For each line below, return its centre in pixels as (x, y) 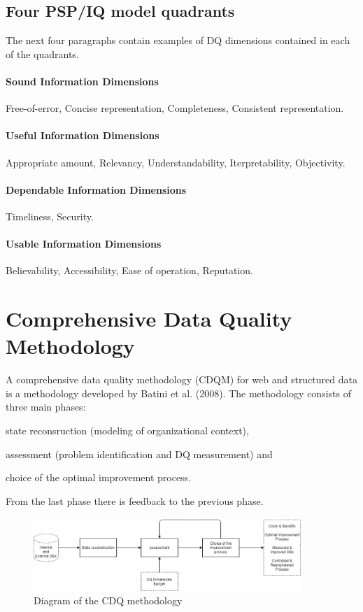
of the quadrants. (42, 54)
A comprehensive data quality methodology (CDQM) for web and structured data (181, 379)
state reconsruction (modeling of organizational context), (127, 430)
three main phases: (46, 407)
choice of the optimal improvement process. (99, 477)
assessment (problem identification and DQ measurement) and (139, 454)
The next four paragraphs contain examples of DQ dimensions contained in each (178, 40)
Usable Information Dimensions (84, 244)
